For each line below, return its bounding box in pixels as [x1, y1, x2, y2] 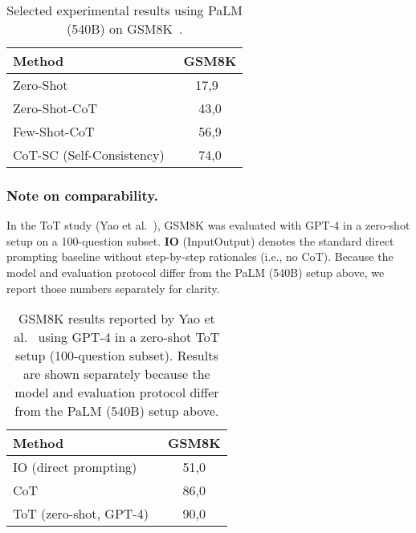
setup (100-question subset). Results [14, 346, 218, 365]
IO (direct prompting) [13, 458, 137, 477]
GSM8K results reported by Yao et [18, 309, 215, 328]
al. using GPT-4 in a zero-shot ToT [14, 328, 220, 347]
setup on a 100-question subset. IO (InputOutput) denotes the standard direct [6, 232, 394, 249]
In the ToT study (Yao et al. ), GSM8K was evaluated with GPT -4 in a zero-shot [6, 217, 410, 234]
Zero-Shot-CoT [13, 99, 97, 117]
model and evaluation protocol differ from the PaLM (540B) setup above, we [6, 264, 385, 280]
